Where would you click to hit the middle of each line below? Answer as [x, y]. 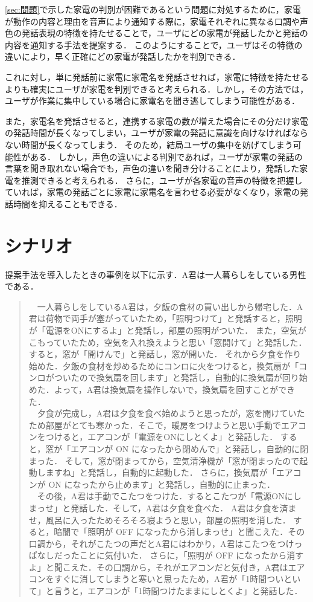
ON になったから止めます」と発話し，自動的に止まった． [162, 484]
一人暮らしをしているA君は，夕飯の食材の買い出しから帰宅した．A [170, 306]
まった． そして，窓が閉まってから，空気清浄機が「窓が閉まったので [164, 460]
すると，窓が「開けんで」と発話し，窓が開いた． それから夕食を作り [165, 354]
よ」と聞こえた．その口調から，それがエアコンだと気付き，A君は [158, 567]
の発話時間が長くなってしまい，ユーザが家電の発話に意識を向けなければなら [157, 133]
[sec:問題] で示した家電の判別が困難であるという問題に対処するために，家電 [153, 9]
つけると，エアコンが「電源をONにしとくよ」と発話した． [162, 437]
